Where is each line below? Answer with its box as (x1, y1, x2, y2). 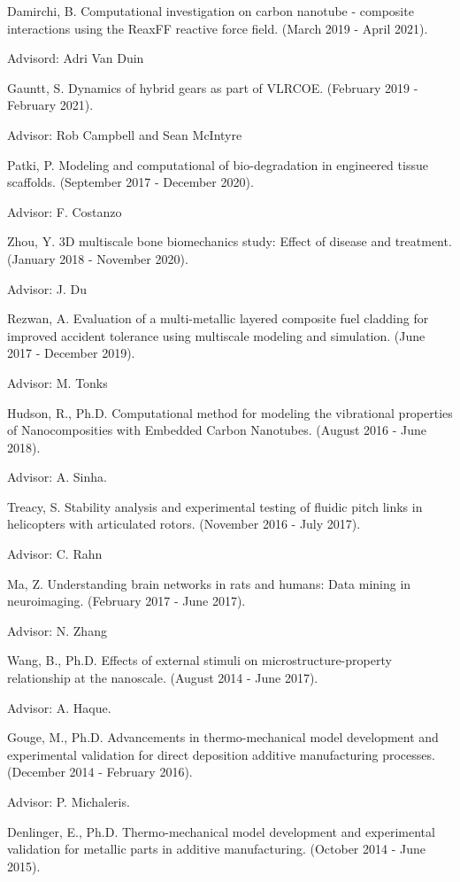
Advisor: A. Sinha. (7, 468, 107, 486)
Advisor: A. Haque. (7, 698, 111, 716)
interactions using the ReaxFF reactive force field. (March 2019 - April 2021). (7, 19, 428, 37)
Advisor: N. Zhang (7, 621, 107, 639)
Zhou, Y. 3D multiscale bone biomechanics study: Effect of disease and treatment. (7, 232, 452, 251)
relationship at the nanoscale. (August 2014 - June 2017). (7, 669, 318, 687)
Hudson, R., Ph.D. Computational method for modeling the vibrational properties (7, 403, 453, 422)
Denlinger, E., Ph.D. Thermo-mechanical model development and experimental (7, 822, 435, 840)
